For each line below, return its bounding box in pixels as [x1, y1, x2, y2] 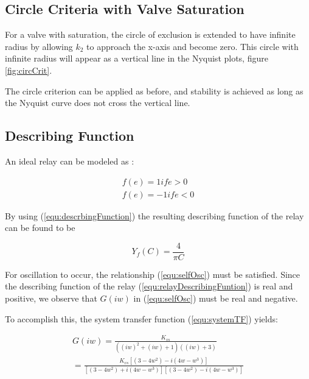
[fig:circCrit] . [5, 63, 52, 76]
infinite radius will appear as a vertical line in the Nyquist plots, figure [5, 52, 268, 65]
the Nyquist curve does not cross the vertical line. [5, 96, 190, 109]
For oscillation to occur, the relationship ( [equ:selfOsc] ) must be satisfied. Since [5, 267, 300, 280]
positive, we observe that [5, 292, 97, 305]
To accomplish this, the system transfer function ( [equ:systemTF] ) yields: [5, 312, 278, 325]
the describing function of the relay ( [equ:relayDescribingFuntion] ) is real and [5, 280, 293, 292]
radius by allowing [5, 40, 73, 52]
